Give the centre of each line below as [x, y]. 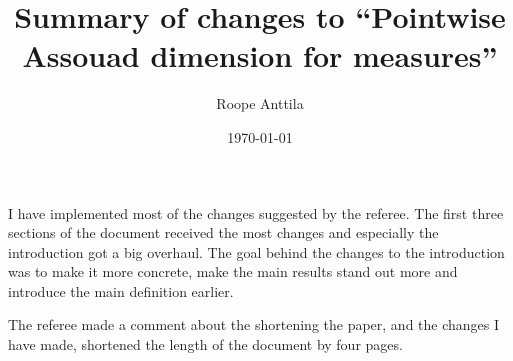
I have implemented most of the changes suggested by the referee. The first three [256, 212]
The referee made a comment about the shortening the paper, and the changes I [254, 324]
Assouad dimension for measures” [260, 55]
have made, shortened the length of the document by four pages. [205, 344]
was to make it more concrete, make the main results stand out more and [233, 271]
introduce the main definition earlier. [121, 290]
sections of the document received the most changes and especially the [223, 232]
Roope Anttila [260, 103]
